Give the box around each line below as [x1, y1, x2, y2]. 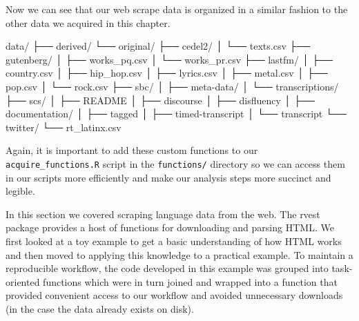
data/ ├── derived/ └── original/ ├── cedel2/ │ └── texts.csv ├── [6, 39, 311, 53]
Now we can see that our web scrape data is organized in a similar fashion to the [6, 2, 348, 16]
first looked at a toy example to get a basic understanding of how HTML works [6, 233, 342, 248]
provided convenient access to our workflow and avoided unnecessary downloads [6, 288, 343, 302]
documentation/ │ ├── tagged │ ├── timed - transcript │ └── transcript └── [6, 106, 347, 121]
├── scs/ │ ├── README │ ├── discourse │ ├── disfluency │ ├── [6, 93, 315, 107]
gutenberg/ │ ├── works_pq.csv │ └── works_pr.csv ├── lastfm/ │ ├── [6, 52, 333, 66]
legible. [6, 184, 35, 198]
